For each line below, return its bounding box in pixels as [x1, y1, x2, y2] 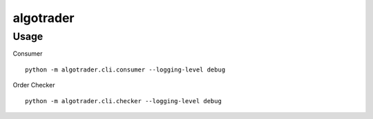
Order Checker [12, 81, 55, 89]
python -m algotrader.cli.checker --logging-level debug [25, 97, 222, 105]
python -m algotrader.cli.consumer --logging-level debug [25, 65, 226, 74]
